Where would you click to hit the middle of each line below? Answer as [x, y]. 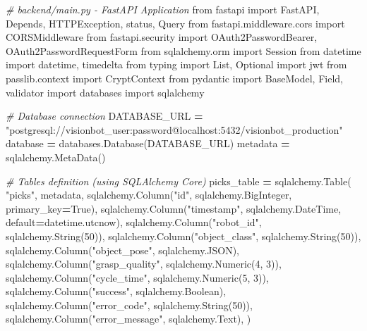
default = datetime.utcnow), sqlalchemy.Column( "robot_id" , [134, 222]
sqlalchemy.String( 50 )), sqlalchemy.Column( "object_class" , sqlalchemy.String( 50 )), [183, 236]
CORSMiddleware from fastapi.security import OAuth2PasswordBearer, [162, 37]
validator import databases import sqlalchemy [105, 92]
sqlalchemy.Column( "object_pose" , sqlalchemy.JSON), [122, 250]
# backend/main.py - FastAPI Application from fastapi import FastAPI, [163, 9]
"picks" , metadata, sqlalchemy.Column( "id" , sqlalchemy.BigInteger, [149, 195]
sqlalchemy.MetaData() [56, 157]
